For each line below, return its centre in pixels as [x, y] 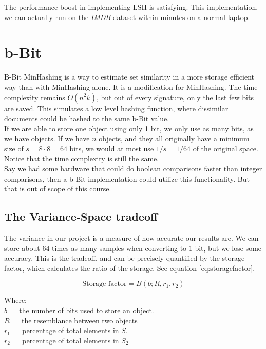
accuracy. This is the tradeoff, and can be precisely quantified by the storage [125, 258]
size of [14, 148]
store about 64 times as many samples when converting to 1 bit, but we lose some [133, 248]
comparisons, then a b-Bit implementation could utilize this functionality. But [127, 178]
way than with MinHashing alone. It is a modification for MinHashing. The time [131, 86]
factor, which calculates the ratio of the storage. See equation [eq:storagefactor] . [130, 268]
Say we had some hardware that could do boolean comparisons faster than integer [133, 169]
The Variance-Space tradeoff [81, 216]
